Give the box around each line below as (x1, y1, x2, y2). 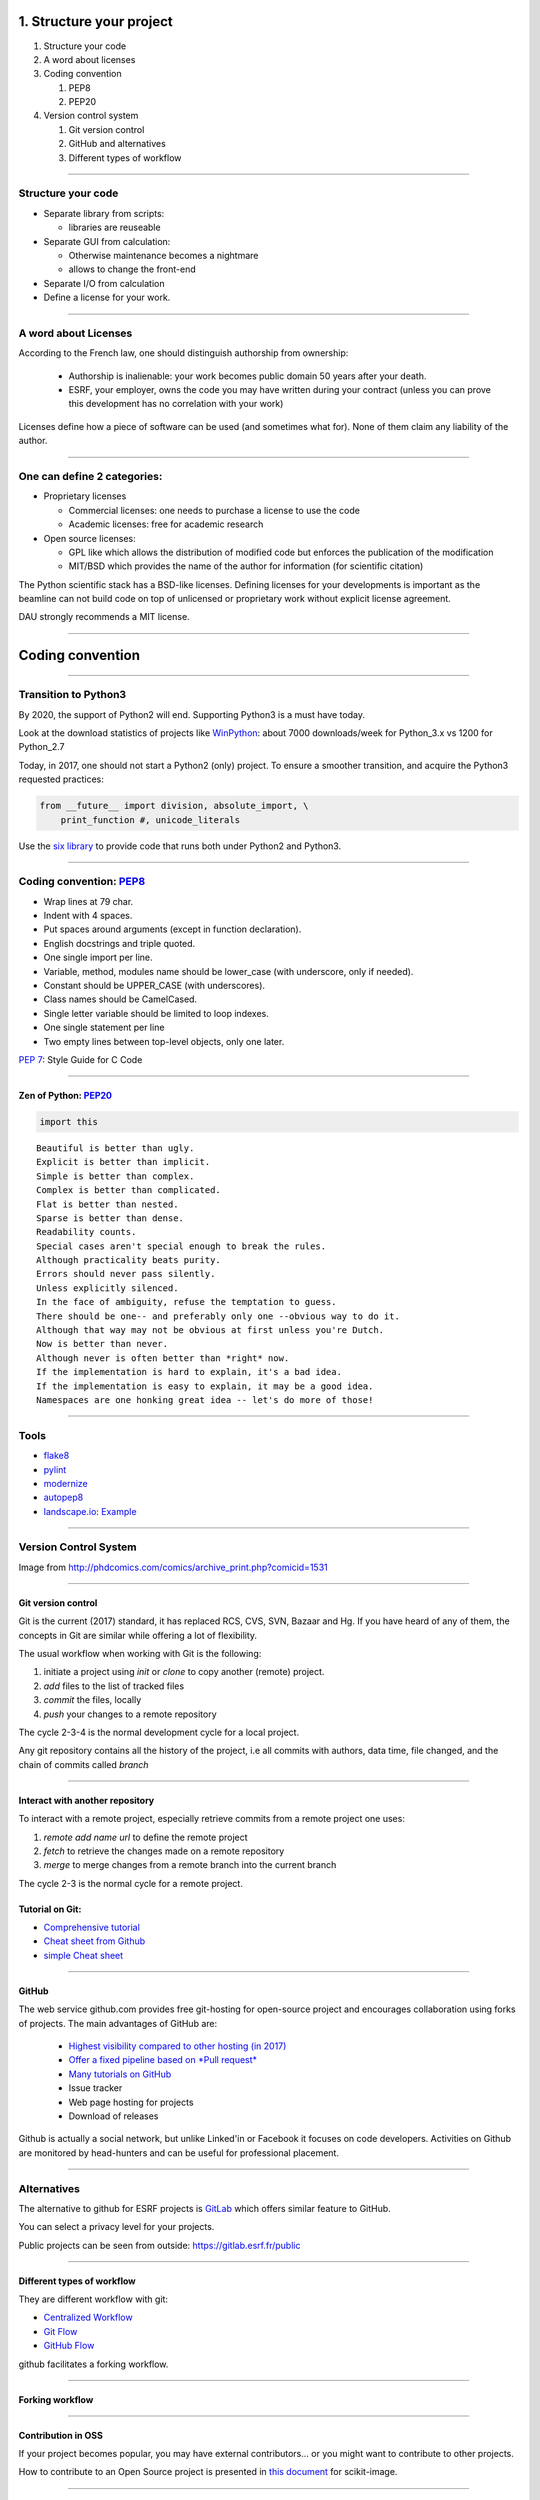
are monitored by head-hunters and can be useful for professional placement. (18, 2146, 340, 2159)
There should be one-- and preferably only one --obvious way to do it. (36, 1310, 400, 1322)
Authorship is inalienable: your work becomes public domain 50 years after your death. (68, 370, 427, 382)
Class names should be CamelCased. (43, 993, 198, 1005)
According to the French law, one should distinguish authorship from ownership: (18, 347, 349, 359)
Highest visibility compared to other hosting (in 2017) (68, 2040, 287, 2052)
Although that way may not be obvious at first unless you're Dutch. (36, 1325, 385, 1336)
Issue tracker (68, 2082, 123, 2094)
